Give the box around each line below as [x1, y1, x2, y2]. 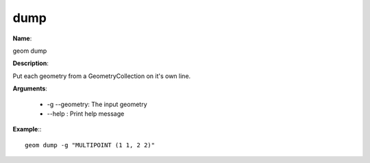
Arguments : [12, 84, 48, 92]
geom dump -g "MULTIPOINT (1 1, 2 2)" [25, 141, 156, 149]
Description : [12, 59, 49, 68]
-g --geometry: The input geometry [47, 100, 147, 108]
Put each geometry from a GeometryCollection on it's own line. [12, 72, 191, 80]
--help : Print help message [47, 110, 125, 118]
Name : [12, 34, 32, 42]
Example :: [12, 125, 42, 134]
